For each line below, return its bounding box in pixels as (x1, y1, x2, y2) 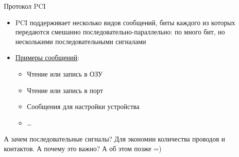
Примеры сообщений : (15, 52, 80, 63)
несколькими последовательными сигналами (15, 36, 146, 46)
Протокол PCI (4, 1, 46, 11)
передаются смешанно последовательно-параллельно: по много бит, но (15, 27, 225, 37)
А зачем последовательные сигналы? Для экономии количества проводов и (4, 134, 225, 144)
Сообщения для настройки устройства (27, 101, 139, 111)
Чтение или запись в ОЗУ (27, 68, 103, 78)
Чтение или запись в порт (27, 85, 103, 95)
